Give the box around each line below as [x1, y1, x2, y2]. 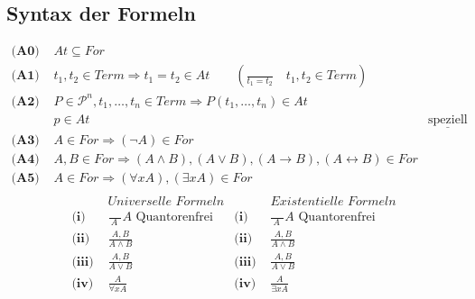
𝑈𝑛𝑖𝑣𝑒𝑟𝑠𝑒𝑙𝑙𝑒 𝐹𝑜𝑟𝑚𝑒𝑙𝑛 [107, 195, 225, 209]
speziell [428, 113, 468, 126]
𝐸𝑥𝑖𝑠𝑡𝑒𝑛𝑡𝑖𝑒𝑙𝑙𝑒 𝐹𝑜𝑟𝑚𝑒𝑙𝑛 [270, 195, 396, 209]
